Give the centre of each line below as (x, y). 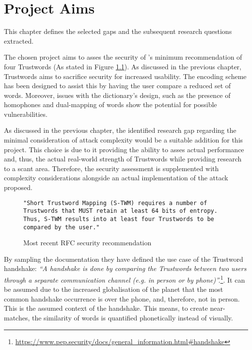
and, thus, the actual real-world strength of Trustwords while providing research (123, 159)
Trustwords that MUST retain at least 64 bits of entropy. (120, 211)
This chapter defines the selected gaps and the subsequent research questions (118, 31)
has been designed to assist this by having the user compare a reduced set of (118, 86)
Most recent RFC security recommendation (87, 243)
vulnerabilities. (26, 114)
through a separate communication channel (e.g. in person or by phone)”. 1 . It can (125, 279)
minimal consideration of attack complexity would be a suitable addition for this (124, 140)
